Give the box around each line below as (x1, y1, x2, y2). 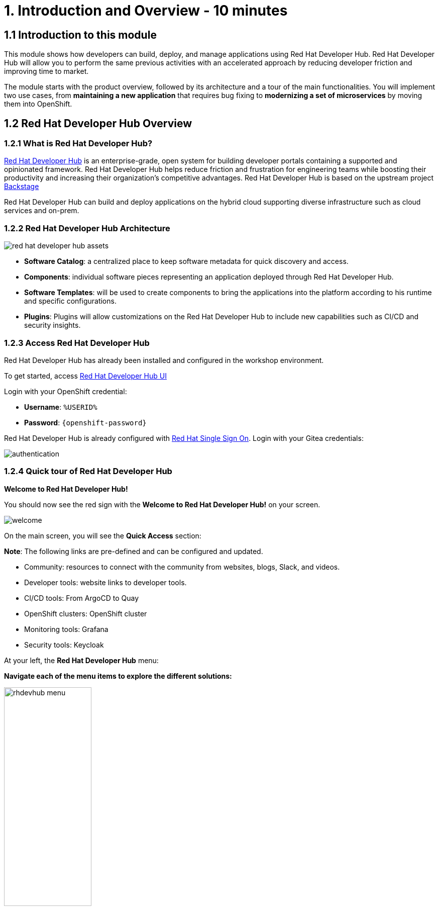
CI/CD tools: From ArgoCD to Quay (24, 593, 139, 602)
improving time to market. (4, 67, 89, 76)
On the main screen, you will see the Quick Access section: (4, 531, 201, 540)
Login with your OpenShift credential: (4, 387, 127, 396)
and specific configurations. (24, 297, 117, 306)
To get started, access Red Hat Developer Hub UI (4, 371, 167, 380)
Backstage (4, 182, 39, 191)
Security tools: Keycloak (24, 640, 104, 649)
